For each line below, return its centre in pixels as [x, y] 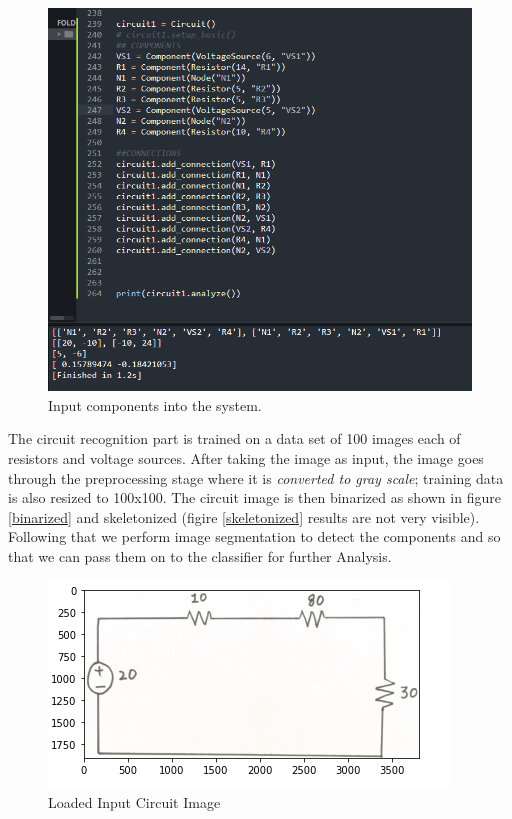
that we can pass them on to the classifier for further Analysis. [200, 555]
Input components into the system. [155, 404]
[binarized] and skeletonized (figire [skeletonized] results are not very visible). [244, 516]
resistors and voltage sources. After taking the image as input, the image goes [246, 457]
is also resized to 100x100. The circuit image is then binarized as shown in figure [254, 497]
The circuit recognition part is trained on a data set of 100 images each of [234, 438]
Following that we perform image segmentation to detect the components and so [254, 536]
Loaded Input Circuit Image [134, 802]
